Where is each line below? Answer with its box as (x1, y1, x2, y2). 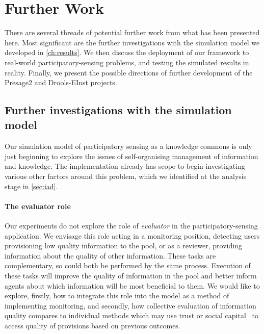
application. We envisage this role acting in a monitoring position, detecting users (5, 230, 260, 241)
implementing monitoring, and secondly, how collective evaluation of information (5, 300, 256, 311)
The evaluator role (5, 200, 71, 211)
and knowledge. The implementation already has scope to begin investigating (5, 161, 245, 171)
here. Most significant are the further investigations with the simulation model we (5, 37, 260, 47)
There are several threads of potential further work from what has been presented (5, 27, 260, 38)
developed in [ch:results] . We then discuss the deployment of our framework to (5, 47, 249, 58)
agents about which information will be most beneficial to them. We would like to (5, 280, 260, 291)
